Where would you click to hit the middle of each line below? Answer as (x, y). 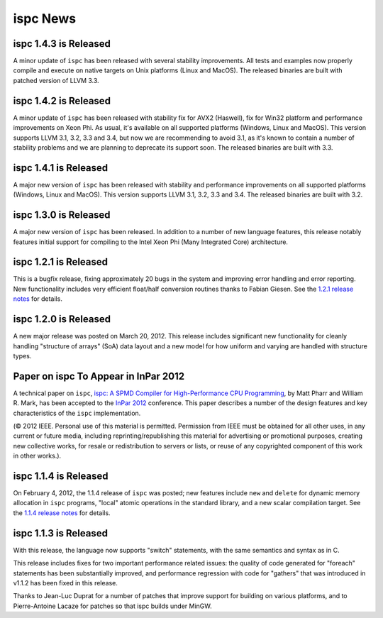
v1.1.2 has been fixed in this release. (66, 583)
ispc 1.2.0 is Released (62, 319)
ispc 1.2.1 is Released (61, 262)
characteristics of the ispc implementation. (77, 413)
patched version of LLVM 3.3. (56, 80)
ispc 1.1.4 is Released (61, 476)
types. (22, 355)
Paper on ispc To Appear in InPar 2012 (99, 376)
